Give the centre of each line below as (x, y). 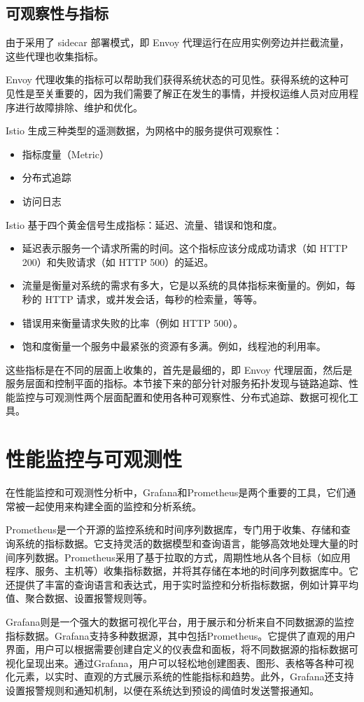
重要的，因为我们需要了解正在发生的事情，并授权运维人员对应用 (201, 93)
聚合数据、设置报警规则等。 (89, 598)
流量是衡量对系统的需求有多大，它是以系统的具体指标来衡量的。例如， (184, 285)
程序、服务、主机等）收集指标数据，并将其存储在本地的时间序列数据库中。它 (182, 571)
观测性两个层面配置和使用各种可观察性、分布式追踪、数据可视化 (201, 396)
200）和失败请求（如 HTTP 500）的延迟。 (118, 261)
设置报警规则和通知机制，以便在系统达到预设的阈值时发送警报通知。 (162, 690)
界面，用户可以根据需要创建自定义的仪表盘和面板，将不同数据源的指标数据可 (182, 649)
